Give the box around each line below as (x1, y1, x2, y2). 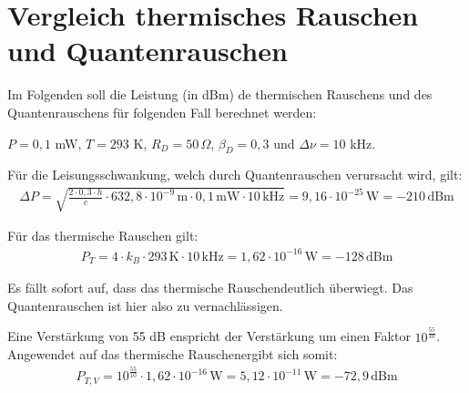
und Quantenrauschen (7, 32, 288, 69)
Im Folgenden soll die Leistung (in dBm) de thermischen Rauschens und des (7, 85, 433, 104)
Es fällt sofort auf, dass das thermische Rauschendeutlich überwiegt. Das (7, 278, 413, 297)
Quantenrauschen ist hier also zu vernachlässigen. (7, 295, 283, 315)
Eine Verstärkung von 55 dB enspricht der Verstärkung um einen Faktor (7, 326, 411, 346)
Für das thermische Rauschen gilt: (7, 226, 199, 245)
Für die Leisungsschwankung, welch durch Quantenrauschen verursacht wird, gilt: (7, 165, 463, 184)
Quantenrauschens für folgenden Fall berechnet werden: (7, 102, 317, 121)
